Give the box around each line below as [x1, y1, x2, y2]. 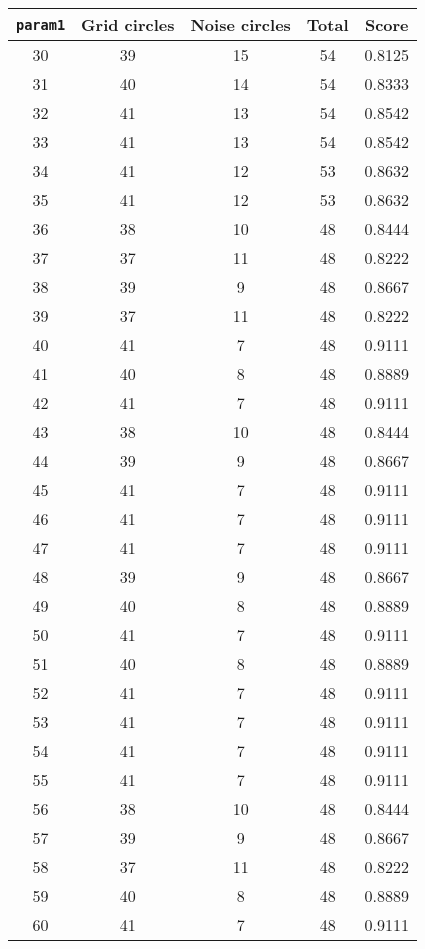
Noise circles [190, 13, 291, 36]
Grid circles [81, 13, 175, 36]
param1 [16, 16, 66, 33]
